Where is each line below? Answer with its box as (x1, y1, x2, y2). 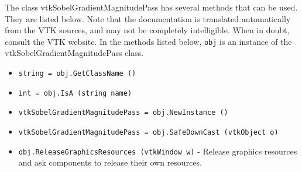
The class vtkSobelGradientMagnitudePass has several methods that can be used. (5, 1, 298, 13)
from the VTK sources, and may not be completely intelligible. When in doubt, (5, 24, 290, 36)
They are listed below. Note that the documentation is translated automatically (5, 12, 291, 24)
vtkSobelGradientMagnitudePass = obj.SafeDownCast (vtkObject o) (18, 128, 279, 136)
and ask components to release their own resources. (18, 156, 202, 169)
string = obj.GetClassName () (18, 69, 136, 78)
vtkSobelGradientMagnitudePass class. (5, 47, 144, 59)
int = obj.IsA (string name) (18, 89, 132, 97)
